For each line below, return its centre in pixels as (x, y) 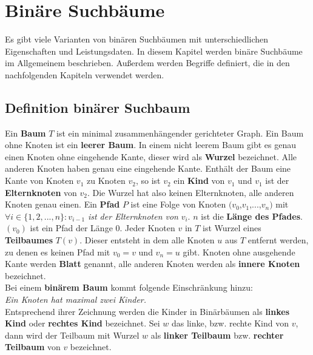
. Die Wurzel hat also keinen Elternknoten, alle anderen (190, 192)
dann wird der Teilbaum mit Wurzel (72, 335)
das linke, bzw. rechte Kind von (230, 323)
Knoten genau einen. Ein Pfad (62, 204)
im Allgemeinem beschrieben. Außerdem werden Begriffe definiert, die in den (147, 63)
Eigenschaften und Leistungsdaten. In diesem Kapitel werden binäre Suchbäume (154, 51)
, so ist (148, 181)
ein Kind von (199, 181)
